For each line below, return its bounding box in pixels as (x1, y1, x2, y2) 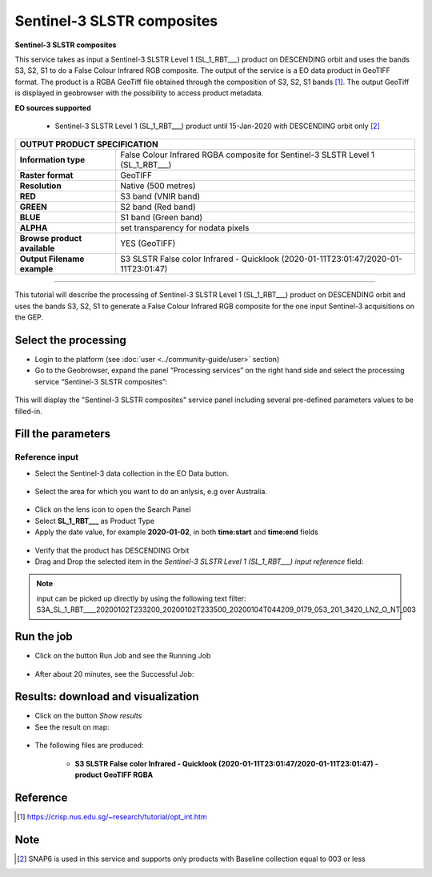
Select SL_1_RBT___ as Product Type (34, 516, 155, 525)
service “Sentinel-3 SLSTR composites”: (34, 376, 168, 386)
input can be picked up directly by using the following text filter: (36, 593, 247, 603)
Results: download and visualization (14, 690, 199, 704)
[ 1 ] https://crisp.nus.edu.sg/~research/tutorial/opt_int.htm (17, 811, 207, 821)
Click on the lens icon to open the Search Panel (34, 505, 191, 514)
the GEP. (14, 312, 44, 322)
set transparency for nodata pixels (120, 223, 250, 234)
